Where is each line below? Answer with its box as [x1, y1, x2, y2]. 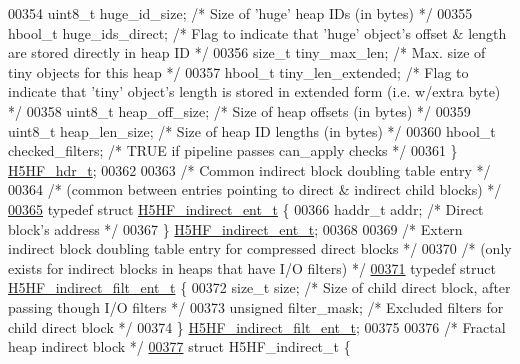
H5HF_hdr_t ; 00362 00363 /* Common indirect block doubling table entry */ [8, 159, 491, 180]
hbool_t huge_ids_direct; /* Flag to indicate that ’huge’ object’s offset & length [8, 22, 507, 43]
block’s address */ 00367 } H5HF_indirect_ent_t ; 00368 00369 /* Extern [8, 218, 463, 239]
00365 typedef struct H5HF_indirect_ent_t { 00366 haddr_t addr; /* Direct [8, 198, 484, 219]
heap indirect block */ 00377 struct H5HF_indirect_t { [8, 336, 351, 357]
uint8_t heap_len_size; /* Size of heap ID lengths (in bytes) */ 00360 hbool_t [8, 120, 496, 141]
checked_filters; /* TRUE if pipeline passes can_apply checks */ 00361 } [8, 140, 458, 161]
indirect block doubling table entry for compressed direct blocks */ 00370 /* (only [8, 238, 512, 259]
